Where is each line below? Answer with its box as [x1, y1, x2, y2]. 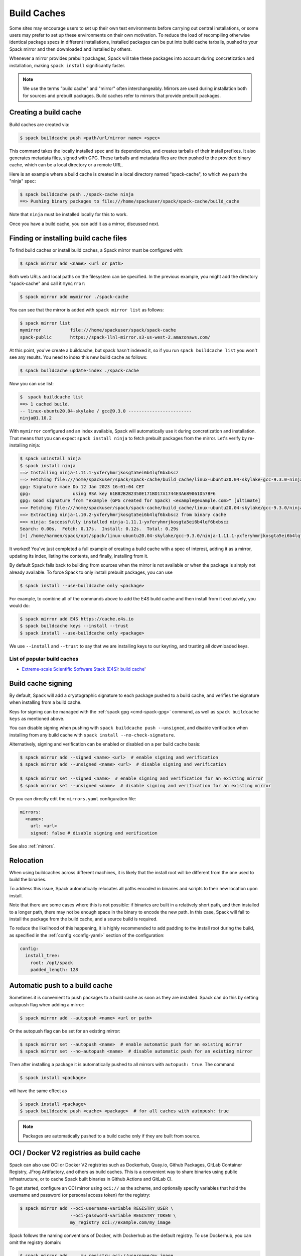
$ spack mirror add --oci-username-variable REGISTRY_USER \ [20, 1206, 174, 1211]
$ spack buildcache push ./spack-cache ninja [20, 191, 134, 197]
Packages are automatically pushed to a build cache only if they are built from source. [23, 1133, 201, 1139]
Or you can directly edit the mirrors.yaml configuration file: [9, 795, 136, 801]
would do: [9, 602, 30, 608]
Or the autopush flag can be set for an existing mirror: [9, 1028, 120, 1034]
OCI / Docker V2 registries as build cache [9, 1148, 140, 1157]
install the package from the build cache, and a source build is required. [9, 916, 158, 922]
